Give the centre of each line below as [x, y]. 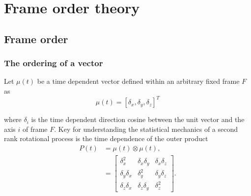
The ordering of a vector [54, 63]
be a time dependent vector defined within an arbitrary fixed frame [138, 81]
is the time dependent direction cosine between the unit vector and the [138, 119]
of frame [35, 129]
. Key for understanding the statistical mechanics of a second [146, 129]
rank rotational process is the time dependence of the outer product [106, 138]
